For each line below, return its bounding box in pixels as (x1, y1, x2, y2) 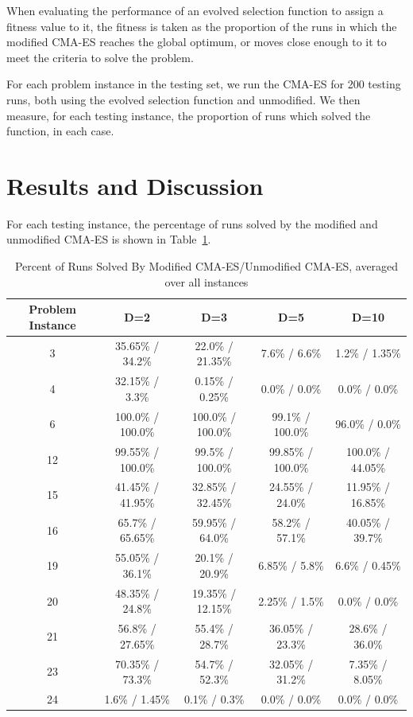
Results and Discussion (6, 169, 264, 201)
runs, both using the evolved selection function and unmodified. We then (6, 91, 361, 107)
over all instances (164, 273, 249, 290)
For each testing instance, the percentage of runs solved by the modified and (6, 215, 378, 232)
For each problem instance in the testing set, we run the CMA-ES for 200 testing (6, 76, 401, 92)
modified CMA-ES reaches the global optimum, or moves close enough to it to (6, 33, 387, 50)
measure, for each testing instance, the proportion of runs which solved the (6, 107, 371, 123)
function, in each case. (6, 123, 114, 139)
